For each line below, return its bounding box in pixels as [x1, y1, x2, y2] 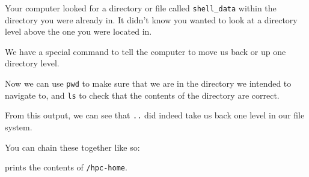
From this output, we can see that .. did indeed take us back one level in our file [5, 109, 305, 121]
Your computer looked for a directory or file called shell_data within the [5, 2, 277, 14]
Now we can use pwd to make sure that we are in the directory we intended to [5, 77, 292, 90]
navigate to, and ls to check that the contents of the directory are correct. [5, 89, 280, 101]
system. [5, 121, 32, 133]
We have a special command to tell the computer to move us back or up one [5, 45, 286, 57]
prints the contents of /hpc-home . [5, 161, 127, 173]
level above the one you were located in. [5, 25, 152, 38]
